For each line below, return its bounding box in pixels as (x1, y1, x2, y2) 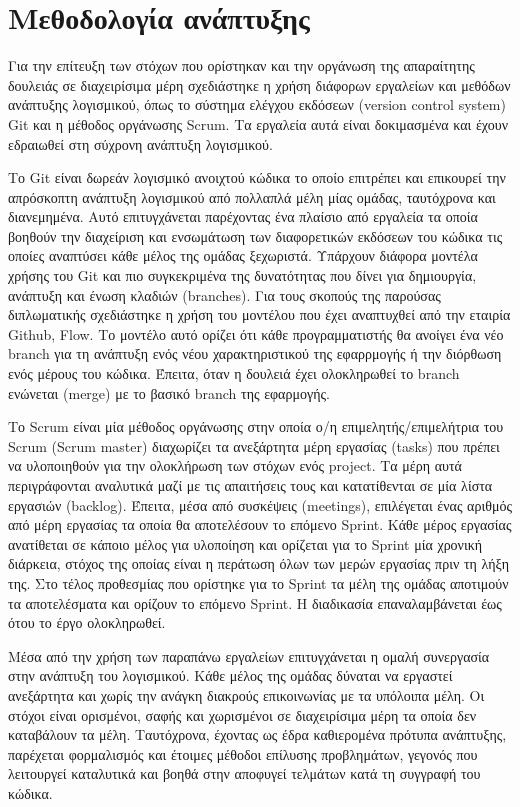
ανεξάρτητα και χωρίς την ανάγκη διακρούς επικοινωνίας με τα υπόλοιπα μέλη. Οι (8, 684, 485, 705)
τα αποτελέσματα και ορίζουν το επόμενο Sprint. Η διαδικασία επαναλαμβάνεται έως (8, 592, 502, 613)
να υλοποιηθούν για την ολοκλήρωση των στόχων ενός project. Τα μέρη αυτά (8, 455, 462, 476)
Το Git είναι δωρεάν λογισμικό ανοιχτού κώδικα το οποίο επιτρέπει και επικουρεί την (8, 167, 506, 188)
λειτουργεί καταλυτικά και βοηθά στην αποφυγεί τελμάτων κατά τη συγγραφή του (8, 763, 481, 784)
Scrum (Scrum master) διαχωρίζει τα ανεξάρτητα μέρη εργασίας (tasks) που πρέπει (8, 435, 500, 456)
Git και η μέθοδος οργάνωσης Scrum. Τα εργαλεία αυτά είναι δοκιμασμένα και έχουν (8, 113, 508, 134)
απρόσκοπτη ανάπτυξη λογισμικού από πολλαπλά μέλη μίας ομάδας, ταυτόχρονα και (8, 186, 496, 207)
